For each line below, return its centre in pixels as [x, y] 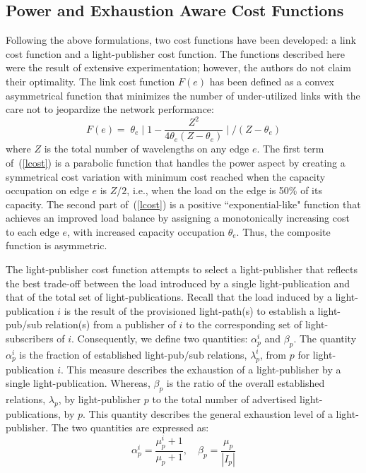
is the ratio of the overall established [246, 383]
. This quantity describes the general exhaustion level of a [208, 413]
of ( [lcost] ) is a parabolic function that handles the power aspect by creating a [176, 162]
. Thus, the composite [283, 231]
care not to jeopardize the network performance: [110, 109]
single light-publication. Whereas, [78, 383]
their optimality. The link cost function [90, 81]
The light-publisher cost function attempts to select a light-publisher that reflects [182, 269]
